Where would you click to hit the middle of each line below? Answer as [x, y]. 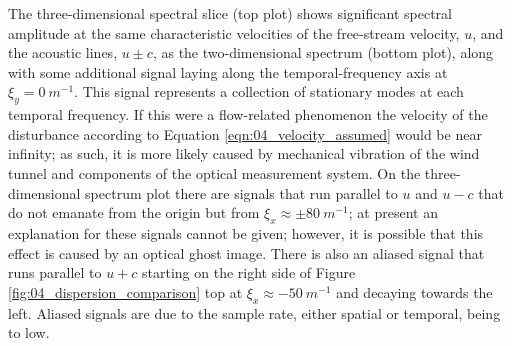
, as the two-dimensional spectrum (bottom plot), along [323, 52]
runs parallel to [55, 272]
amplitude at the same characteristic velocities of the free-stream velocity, [234, 32]
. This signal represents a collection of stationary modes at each [269, 91]
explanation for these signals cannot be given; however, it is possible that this [246, 232]
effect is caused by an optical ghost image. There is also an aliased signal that [246, 252]
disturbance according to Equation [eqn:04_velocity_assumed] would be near [245, 133]
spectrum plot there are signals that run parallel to [241, 192]
